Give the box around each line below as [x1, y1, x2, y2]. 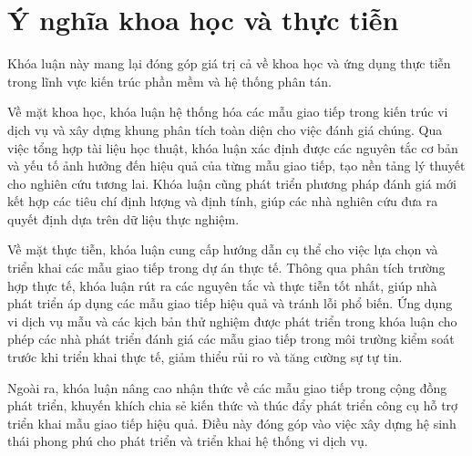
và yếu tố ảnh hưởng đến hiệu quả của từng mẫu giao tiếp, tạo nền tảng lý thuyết [7, 156, 466, 175]
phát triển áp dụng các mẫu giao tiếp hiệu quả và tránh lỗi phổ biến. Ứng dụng [7, 294, 453, 313]
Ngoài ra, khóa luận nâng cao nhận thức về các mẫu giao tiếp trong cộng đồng [7, 378, 447, 397]
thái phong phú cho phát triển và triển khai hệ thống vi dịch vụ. [7, 431, 368, 451]
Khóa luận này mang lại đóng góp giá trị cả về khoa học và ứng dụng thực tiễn [7, 54, 451, 73]
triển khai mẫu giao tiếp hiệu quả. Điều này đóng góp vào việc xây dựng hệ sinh [7, 413, 457, 432]
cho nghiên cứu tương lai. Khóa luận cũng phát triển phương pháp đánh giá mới [7, 173, 457, 192]
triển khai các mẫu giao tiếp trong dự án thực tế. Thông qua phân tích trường [7, 258, 446, 277]
